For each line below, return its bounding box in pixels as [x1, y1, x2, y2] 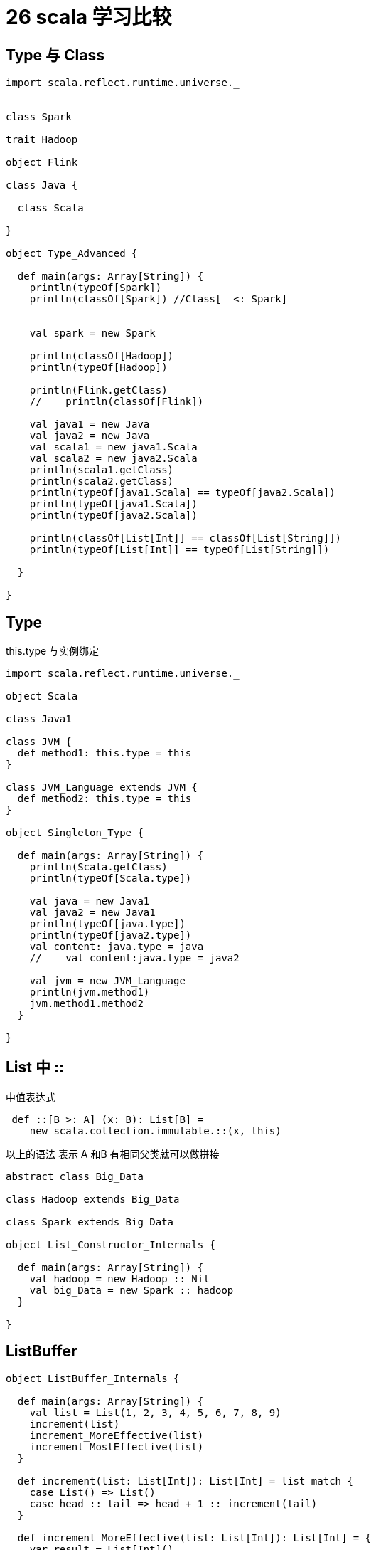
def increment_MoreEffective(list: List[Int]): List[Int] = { [17, 1531, 372, 1544]
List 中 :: [6, 1058, 64, 1077]
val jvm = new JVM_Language [29, 975, 186, 987]
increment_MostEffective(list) [29, 1440, 204, 1453]
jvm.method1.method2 [29, 998, 144, 1010]
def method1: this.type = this [17, 747, 192, 759]
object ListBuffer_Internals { [6, 1372, 180, 1384]
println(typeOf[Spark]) [29, 282, 162, 294]
